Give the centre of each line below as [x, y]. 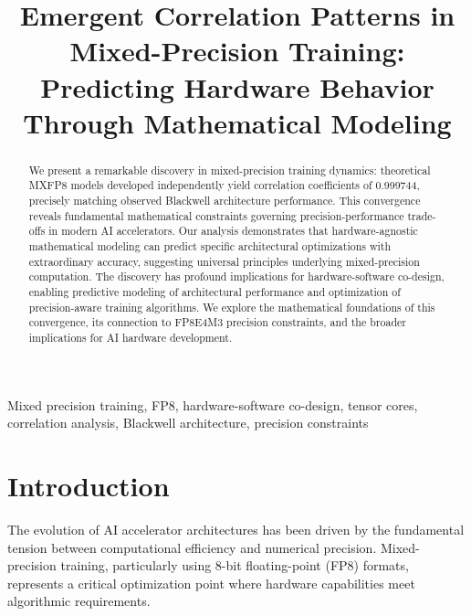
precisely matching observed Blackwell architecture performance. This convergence [225, 201]
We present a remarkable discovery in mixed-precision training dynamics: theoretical [230, 170]
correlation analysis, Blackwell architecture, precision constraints [188, 423]
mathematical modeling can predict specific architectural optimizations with [210, 246]
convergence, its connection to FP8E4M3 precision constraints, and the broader [217, 322]
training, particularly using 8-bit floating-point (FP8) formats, [235, 565]
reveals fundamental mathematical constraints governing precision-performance [216, 215]
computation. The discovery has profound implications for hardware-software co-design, [236, 276]
